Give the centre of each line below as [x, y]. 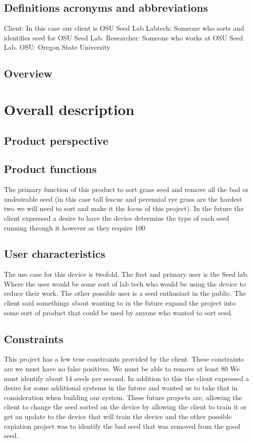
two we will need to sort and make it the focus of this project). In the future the [124, 208]
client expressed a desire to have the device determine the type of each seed [117, 218]
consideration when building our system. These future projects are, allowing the [123, 397]
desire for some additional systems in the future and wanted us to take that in [121, 388]
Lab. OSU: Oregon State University [57, 47]
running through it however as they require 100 [75, 227]
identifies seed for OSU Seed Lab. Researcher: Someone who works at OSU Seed [124, 37]
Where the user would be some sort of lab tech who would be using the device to [125, 283]
